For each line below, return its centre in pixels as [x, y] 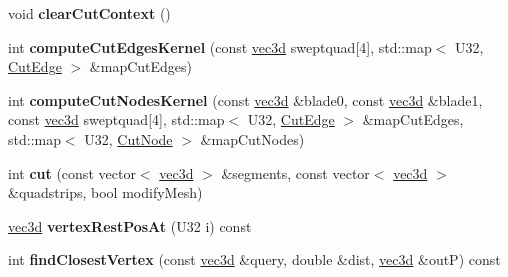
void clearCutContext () [89, 13]
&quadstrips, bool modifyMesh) [105, 192]
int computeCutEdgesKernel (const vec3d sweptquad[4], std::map [220, 46]
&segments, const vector [295, 172]
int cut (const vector [72, 172]
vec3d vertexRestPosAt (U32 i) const [130, 225]
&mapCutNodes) [252, 138]
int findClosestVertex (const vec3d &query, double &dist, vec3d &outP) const [254, 259]
